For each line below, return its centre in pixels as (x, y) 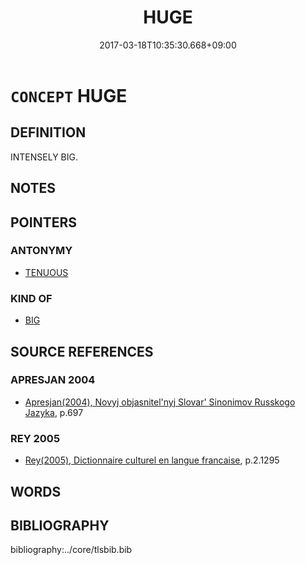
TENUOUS (46, 272)
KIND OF (31, 298)
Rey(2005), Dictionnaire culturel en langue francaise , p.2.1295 (152, 460)
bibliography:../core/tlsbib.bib (71, 550)
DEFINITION (48, 132)
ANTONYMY (41, 251)
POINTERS (44, 222)
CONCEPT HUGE (69, 95)
